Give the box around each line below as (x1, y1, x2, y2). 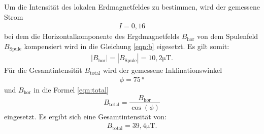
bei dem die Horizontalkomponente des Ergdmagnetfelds (4, 31, 179, 41)
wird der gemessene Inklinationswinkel (103, 65, 222, 75)
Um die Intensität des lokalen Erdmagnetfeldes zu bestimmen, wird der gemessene (4, 2, 260, 12)
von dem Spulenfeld (196, 31, 258, 41)
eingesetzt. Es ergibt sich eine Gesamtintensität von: (4, 111, 167, 121)
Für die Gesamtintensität (4, 65, 82, 75)
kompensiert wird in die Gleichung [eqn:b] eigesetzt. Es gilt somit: (24, 40, 229, 51)
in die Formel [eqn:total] (34, 84, 109, 95)
